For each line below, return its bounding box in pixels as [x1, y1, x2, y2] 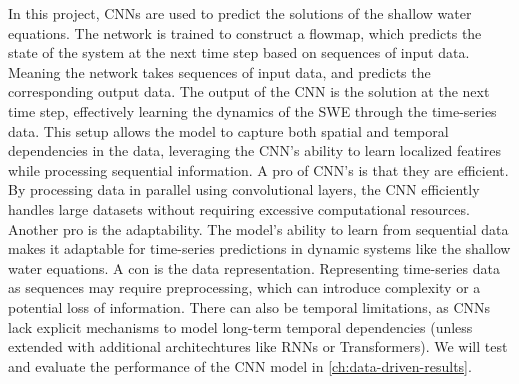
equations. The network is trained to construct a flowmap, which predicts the [8, 22, 482, 43]
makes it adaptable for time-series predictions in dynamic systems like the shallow [8, 238, 511, 259]
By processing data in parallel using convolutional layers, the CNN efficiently [8, 179, 480, 200]
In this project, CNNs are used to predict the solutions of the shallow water [8, 3, 472, 23]
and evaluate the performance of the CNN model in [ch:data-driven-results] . [8, 355, 472, 376]
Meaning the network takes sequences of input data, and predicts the [8, 61, 431, 82]
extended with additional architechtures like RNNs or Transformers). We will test [8, 336, 508, 357]
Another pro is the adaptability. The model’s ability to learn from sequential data [8, 218, 509, 239]
